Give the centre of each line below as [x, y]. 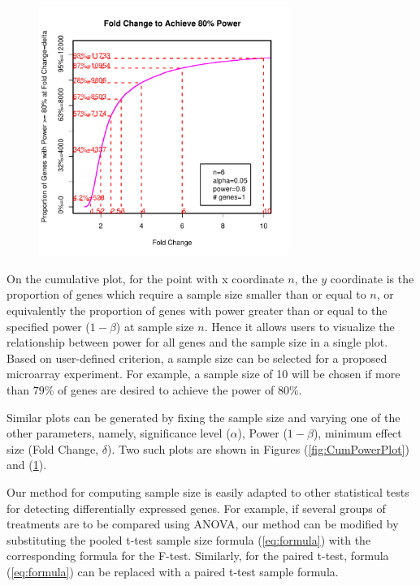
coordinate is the [372, 278]
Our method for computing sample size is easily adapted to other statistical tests [208, 491]
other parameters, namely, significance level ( [119, 433]
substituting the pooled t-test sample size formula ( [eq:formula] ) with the [189, 539]
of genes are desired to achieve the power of [166, 389]
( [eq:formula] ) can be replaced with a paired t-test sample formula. [173, 571]
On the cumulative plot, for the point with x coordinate [145, 278]
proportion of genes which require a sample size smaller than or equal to [186, 294]
